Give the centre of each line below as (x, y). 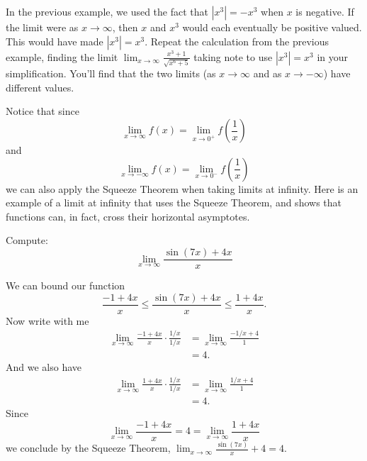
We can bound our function (66, 285)
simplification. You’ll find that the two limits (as (111, 73)
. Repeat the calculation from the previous (237, 41)
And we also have (44, 367)
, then (125, 27)
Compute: (27, 240)
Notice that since (43, 111)
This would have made (55, 41)
